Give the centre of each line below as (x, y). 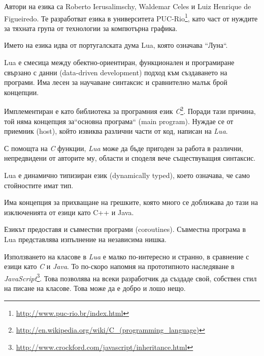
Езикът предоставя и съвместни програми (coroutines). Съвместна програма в (125, 229)
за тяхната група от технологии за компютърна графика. (91, 28)
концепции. (22, 92)
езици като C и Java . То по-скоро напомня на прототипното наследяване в (119, 266)
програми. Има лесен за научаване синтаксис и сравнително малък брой (116, 82)
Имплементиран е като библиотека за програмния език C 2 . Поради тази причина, (130, 110)
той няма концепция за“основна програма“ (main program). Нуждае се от (119, 121)
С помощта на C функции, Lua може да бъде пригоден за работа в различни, (124, 148)
